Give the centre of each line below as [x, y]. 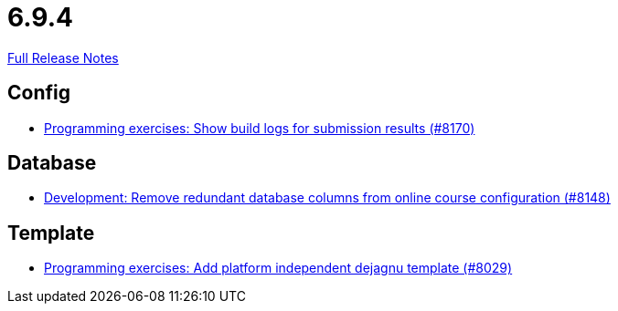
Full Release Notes [63, 57]
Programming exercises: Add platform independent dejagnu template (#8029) [278, 268]
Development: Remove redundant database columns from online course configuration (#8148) [327, 198]
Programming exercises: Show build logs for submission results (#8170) [260, 128]
